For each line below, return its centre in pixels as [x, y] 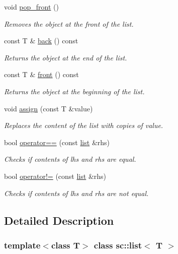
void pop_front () [31, 7]
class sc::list [118, 245]
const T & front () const [41, 74]
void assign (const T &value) [49, 108]
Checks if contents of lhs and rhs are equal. [70, 159]
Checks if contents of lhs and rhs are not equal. [76, 193]
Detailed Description [59, 220]
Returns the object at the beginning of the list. [74, 91]
